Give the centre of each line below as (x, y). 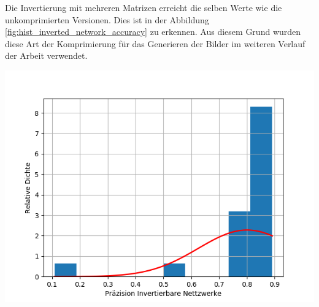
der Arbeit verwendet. (46, 55)
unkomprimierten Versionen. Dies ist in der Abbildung (107, 19)
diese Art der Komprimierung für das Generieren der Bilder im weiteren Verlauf (155, 43)
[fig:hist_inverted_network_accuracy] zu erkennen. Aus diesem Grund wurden (153, 32)
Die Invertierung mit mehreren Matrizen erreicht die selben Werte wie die (144, 7)
